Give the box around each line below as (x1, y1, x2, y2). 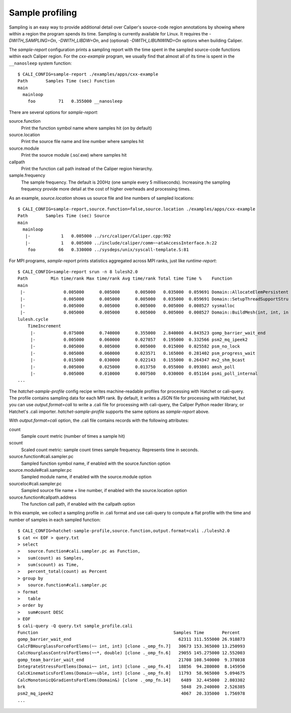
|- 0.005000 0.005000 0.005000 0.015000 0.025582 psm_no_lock (30, 344, 240, 349)
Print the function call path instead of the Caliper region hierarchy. (21, 165, 153, 172)
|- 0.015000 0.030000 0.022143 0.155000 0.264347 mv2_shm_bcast (30, 357, 245, 363)
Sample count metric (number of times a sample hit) (21, 433, 126, 439)
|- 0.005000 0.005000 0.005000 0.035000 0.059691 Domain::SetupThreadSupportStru (20, 296, 289, 301)
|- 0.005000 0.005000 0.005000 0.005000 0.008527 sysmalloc (20, 303, 235, 308)
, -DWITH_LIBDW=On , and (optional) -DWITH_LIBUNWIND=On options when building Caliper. (56, 38, 243, 44)
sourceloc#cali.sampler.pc (9, 480, 62, 487)
